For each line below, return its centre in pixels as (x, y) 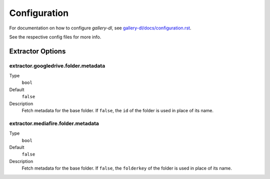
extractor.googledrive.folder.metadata (57, 66)
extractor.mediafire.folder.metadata (54, 123)
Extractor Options (37, 51)
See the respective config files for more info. (55, 37)
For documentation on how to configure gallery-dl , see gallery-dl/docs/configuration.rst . (100, 28)
